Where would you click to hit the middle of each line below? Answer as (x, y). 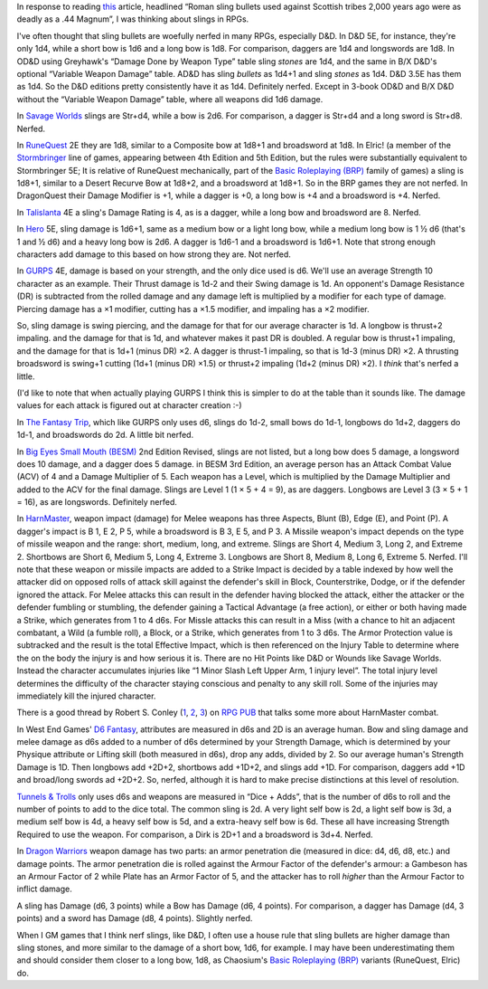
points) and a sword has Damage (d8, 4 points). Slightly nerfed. (135, 918)
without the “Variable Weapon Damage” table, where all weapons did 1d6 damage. (170, 99)
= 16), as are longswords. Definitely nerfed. (97, 502)
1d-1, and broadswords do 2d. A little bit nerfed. (105, 435)
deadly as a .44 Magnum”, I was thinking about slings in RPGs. (133, 19)
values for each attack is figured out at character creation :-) (130, 405)
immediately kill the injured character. (86, 696)
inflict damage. (44, 889)
